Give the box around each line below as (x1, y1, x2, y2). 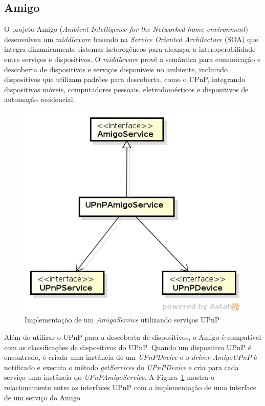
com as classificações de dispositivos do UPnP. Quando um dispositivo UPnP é (4, 341, 251, 352)
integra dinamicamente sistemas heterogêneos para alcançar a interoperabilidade (4, 44, 256, 54)
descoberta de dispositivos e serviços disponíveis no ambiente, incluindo (4, 64, 228, 74)
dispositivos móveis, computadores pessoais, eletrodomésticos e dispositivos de (4, 84, 249, 94)
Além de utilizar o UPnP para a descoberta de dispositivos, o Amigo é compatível (4, 331, 261, 342)
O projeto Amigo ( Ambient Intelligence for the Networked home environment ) (4, 24, 248, 34)
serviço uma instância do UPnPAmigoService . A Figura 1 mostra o (4, 372, 214, 382)
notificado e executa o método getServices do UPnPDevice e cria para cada (4, 361, 239, 372)
